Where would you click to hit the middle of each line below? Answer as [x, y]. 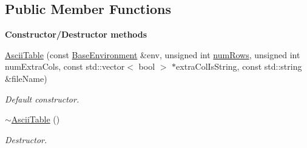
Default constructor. [42, 99]
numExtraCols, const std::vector [65, 66]
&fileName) [26, 78]
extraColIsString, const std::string [239, 66]
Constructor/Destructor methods [76, 34]
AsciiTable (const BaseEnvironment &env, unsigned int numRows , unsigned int [153, 54]
